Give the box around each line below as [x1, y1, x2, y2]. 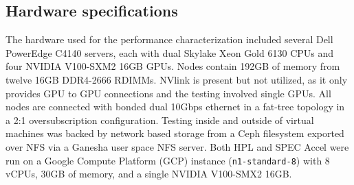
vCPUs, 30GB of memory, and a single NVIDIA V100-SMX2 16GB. [5, 166, 292, 181]
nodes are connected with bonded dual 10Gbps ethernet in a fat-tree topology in [5, 99, 345, 114]
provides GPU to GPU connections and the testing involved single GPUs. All [5, 86, 331, 100]
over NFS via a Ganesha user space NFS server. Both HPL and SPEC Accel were [5, 139, 349, 153]
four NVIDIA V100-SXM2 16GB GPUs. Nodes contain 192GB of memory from [5, 59, 340, 73]
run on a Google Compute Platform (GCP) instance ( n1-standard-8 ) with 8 [5, 153, 330, 167]
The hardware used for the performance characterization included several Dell [5, 32, 333, 47]
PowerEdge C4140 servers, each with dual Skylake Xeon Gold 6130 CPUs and [5, 45, 334, 60]
